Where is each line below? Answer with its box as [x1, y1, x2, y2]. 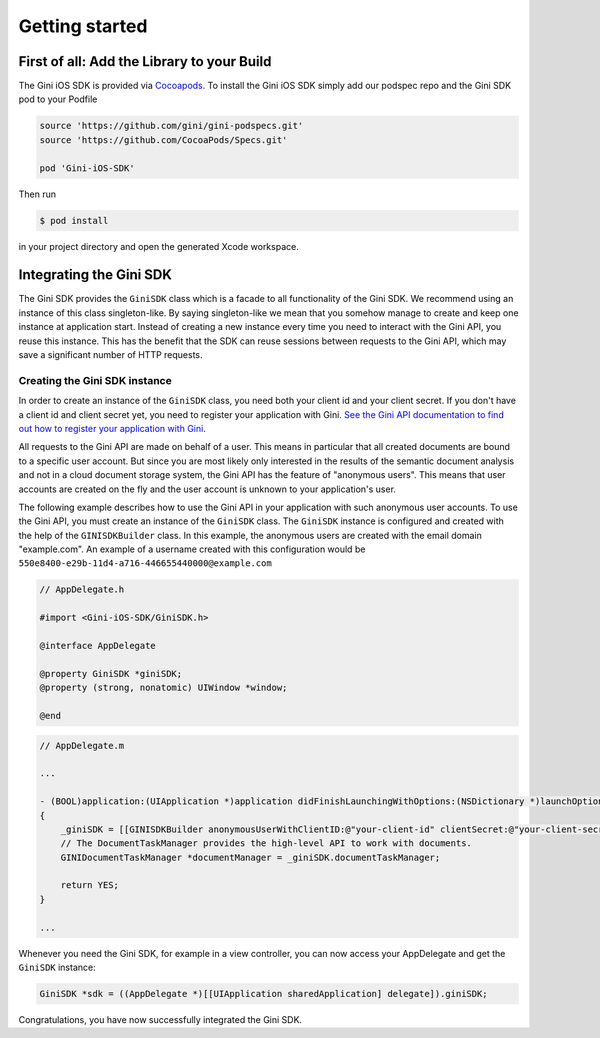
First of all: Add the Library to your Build [18, 53, 272, 70]
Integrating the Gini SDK [18, 266, 172, 284]
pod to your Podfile [18, 93, 98, 105]
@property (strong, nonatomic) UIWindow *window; [39, 682, 288, 694]
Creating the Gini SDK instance [18, 373, 172, 387]
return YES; [60, 880, 120, 891]
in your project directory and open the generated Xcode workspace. [18, 240, 299, 252]
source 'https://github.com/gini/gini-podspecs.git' [39, 120, 304, 132]
